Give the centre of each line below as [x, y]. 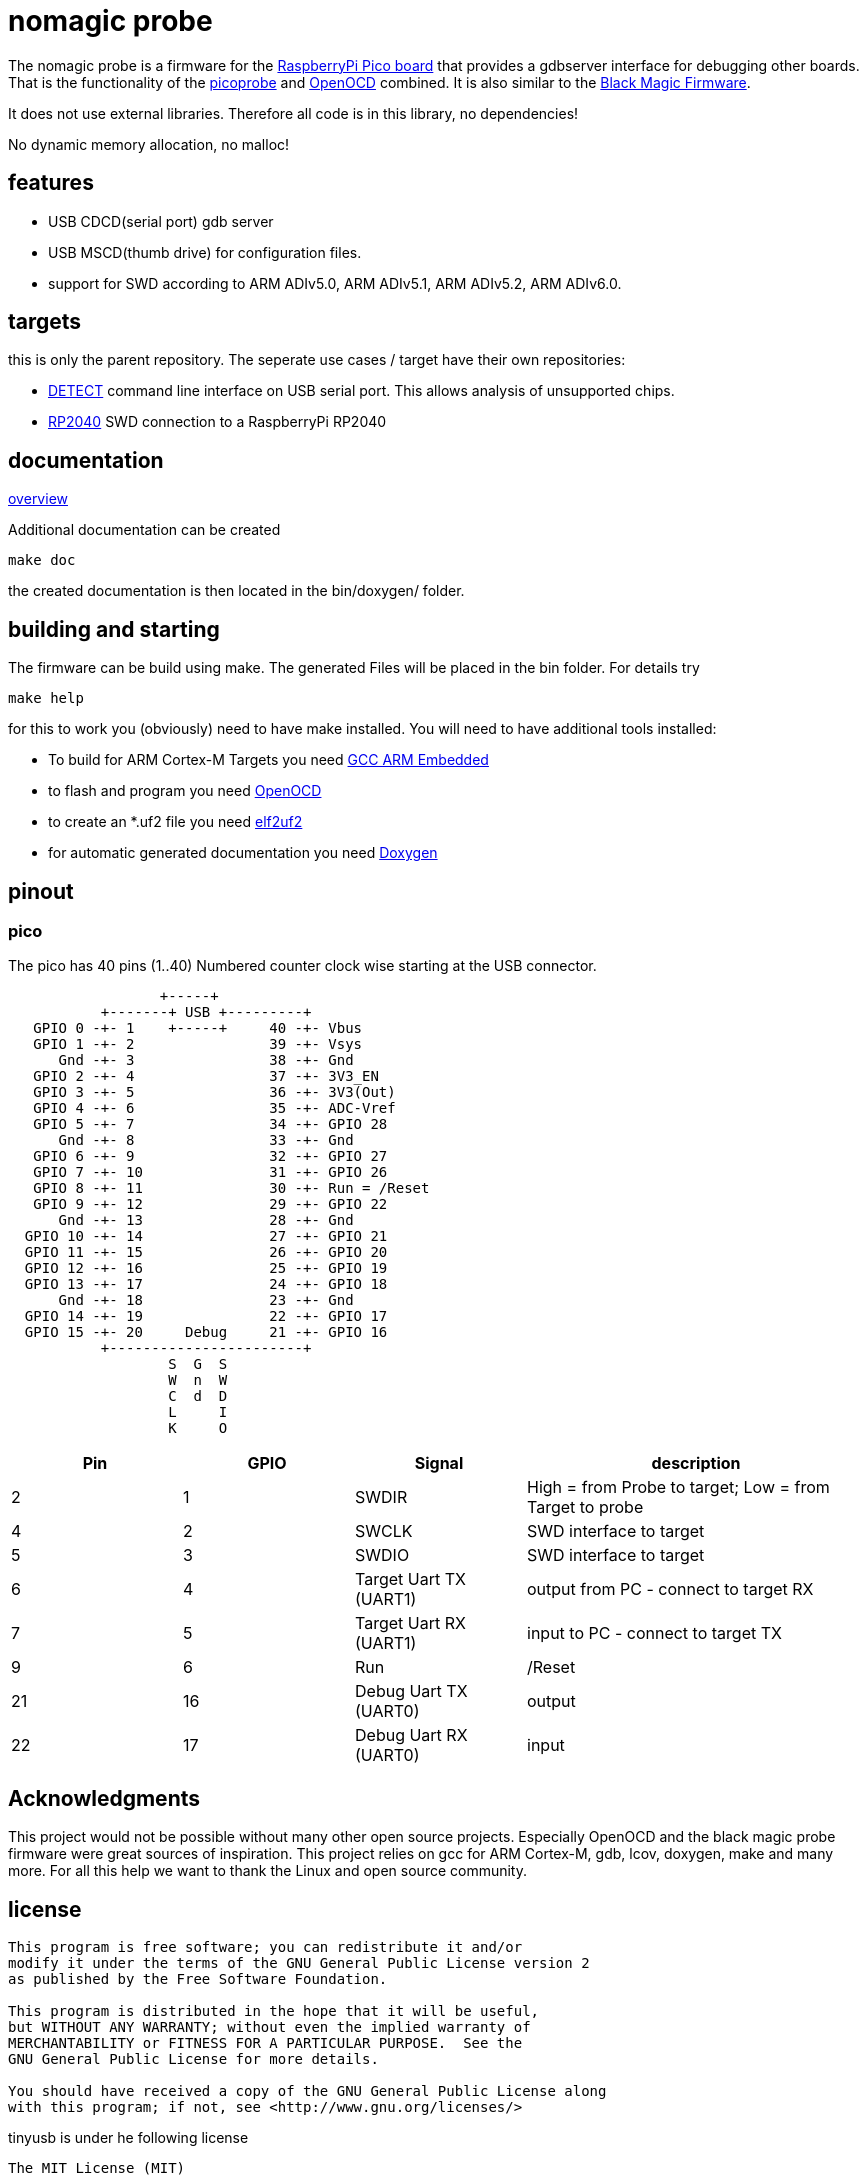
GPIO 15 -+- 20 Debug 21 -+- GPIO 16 [206, 1332]
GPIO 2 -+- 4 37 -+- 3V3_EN [206, 1076]
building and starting [114, 629]
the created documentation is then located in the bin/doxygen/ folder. [236, 591]
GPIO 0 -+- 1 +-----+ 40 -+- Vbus [198, 1028]
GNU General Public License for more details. [193, 2059]
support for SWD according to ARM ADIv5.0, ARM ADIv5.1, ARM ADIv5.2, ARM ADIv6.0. [335, 283]
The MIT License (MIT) [97, 2168]
